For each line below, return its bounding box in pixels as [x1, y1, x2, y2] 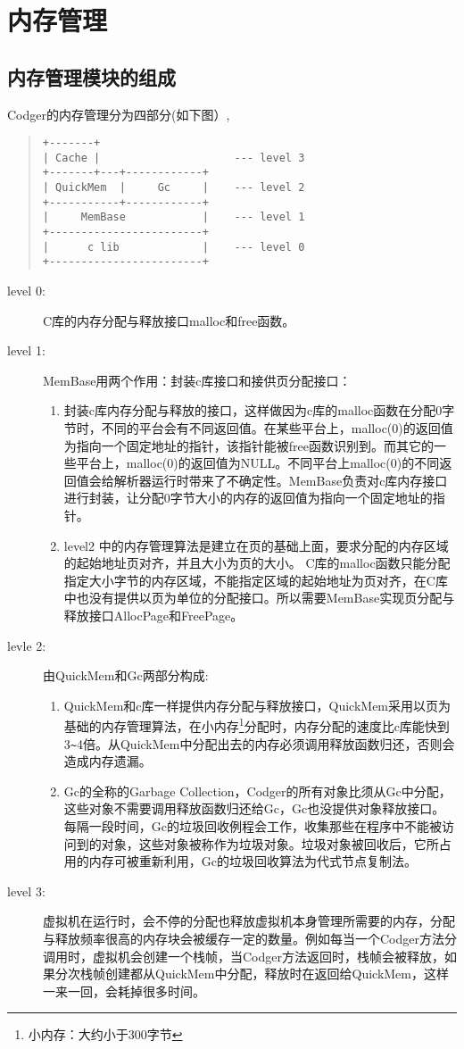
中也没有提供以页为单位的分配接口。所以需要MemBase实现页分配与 [63, 588, 455, 607]
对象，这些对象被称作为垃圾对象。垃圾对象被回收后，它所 [101, 834, 439, 853]
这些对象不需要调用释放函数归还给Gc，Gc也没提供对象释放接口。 [63, 799, 445, 818]
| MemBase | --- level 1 [42, 211, 305, 224]
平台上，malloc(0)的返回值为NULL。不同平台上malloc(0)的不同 [76, 454, 440, 472]
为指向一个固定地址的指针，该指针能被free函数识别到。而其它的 [63, 436, 434, 454]
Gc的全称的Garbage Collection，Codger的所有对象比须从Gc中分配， [63, 781, 452, 800]
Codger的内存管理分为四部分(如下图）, [7, 104, 230, 123]
